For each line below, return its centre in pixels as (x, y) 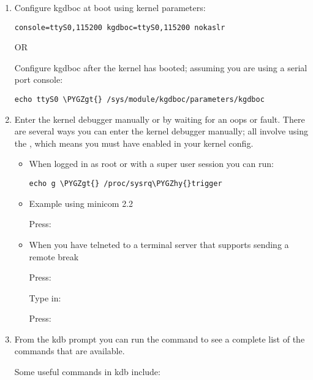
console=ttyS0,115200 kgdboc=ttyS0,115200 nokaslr (120, 27)
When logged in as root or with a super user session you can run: (151, 164)
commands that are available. (70, 351)
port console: (39, 79)
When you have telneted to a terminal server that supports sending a (159, 244)
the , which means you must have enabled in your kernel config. (134, 143)
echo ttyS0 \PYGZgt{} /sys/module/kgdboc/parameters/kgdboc (139, 100)
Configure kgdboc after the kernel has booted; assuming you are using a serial (161, 67)
